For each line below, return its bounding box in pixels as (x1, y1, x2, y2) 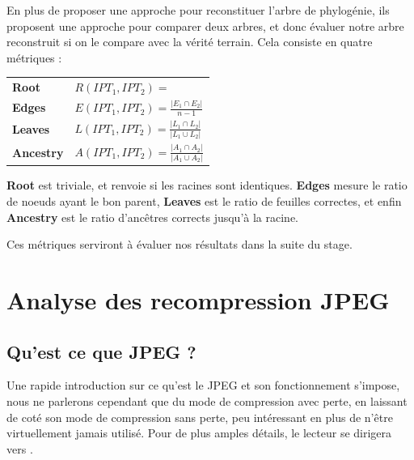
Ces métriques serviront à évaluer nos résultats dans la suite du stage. (6, 236, 353, 253)
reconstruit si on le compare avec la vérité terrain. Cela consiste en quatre (6, 33, 373, 50)
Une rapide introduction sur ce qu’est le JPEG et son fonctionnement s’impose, (6, 377, 400, 394)
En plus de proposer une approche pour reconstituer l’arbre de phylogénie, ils (6, 2, 390, 18)
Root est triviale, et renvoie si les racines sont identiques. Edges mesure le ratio (6, 177, 408, 194)
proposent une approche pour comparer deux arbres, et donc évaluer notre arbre (6, 17, 404, 34)
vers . (6, 440, 33, 457)
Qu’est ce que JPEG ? (6, 339, 196, 364)
